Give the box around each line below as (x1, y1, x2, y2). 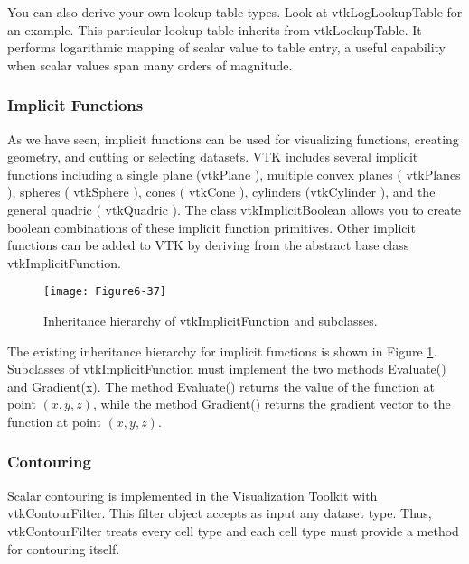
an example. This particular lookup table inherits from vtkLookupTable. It (7, 20, 422, 39)
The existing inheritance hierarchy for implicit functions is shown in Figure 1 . (7, 341, 437, 360)
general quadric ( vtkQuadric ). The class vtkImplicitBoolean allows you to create (7, 199, 461, 218)
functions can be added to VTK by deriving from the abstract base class (7, 236, 409, 254)
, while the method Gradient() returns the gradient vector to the (92, 394, 451, 413)
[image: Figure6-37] (43, 285, 167, 299)
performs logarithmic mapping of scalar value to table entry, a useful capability (7, 38, 446, 57)
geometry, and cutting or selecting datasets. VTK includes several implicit (7, 147, 418, 166)
